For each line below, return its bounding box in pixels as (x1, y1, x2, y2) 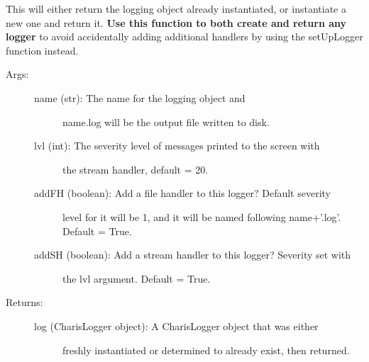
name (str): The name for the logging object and (34, 90, 246, 105)
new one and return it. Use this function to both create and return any (6, 15, 347, 30)
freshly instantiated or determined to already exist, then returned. (62, 342, 350, 357)
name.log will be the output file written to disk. (62, 114, 270, 129)
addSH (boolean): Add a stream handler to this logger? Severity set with (34, 247, 351, 262)
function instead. (6, 43, 79, 57)
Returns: (6, 295, 43, 310)
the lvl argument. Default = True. (62, 271, 211, 285)
